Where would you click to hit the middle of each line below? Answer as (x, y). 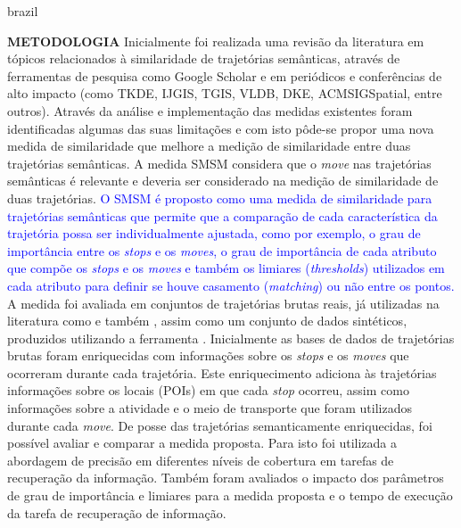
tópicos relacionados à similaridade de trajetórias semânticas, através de (204, 58)
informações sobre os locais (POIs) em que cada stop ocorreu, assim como (208, 390)
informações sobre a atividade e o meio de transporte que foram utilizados (210, 408)
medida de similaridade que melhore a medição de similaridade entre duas (209, 146)
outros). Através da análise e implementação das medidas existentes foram (210, 110)
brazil (23, 11)
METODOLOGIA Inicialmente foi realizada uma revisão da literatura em (216, 41)
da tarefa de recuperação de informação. (117, 512)
